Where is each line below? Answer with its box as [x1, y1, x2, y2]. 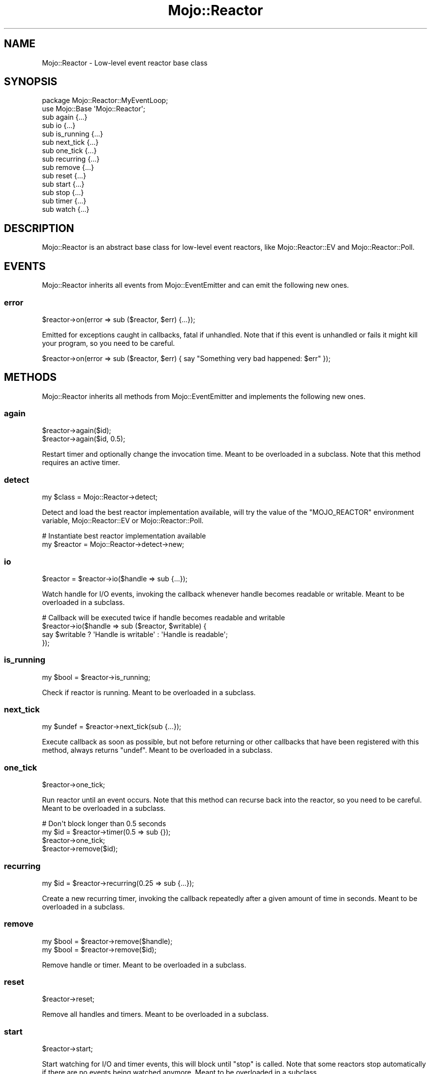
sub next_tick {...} [42, 138, 99, 147]
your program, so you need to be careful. [42, 338, 175, 347]
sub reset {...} [42, 171, 86, 180]
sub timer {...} [42, 197, 87, 205]
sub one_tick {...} [42, 146, 97, 155]
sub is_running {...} [42, 130, 103, 138]
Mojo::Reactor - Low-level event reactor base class [42, 58, 208, 67]
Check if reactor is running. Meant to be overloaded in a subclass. [42, 688, 256, 697]
